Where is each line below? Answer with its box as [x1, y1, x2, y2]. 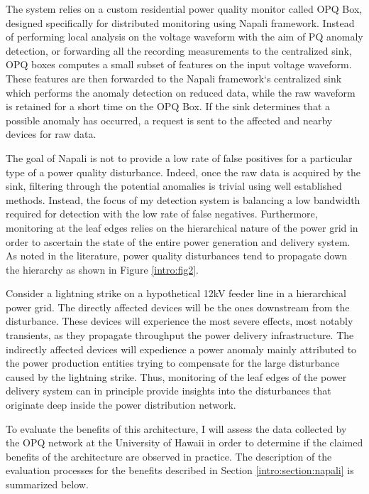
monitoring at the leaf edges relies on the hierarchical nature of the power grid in [6, 220, 358, 235]
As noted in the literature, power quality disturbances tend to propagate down [6, 248, 348, 263]
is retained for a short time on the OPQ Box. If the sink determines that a [6, 99, 331, 114]
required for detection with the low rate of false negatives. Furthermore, [6, 206, 318, 221]
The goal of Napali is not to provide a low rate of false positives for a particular [6, 150, 353, 165]
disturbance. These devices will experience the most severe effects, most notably [6, 313, 353, 328]
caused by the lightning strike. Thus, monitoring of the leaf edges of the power [6, 369, 347, 384]
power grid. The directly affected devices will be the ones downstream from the [6, 299, 350, 314]
